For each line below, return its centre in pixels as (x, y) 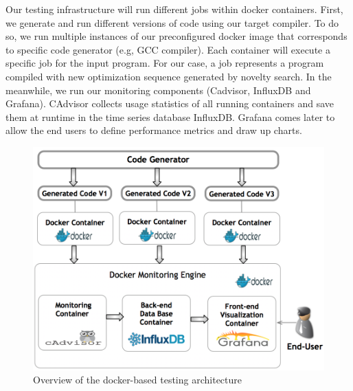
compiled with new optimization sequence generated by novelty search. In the (169, 76)
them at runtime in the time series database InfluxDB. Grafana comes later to (170, 116)
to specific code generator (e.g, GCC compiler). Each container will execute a (168, 49)
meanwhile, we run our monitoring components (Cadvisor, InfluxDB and (158, 90)
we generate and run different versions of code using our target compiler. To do (172, 22)
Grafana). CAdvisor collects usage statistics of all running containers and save (170, 103)
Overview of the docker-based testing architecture (138, 380)
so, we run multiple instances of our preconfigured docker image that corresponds (176, 36)
